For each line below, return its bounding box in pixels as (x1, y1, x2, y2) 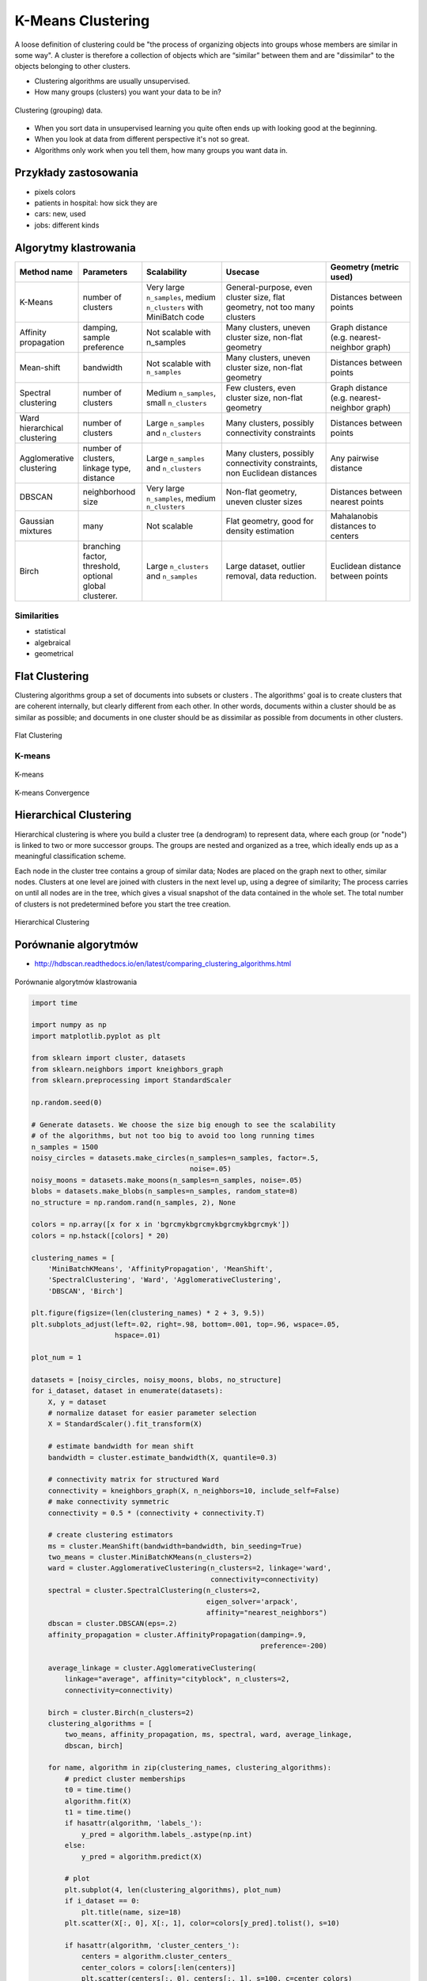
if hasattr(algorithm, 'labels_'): (64, 1819, 203, 1828)
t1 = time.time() (64, 1807, 132, 1817)
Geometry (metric (330, 261, 399, 273)
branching (82, 540, 121, 552)
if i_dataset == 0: (64, 1896, 140, 1906)
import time (31, 998, 78, 1007)
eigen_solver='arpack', (206, 1597, 299, 1606)
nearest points (330, 496, 384, 507)
